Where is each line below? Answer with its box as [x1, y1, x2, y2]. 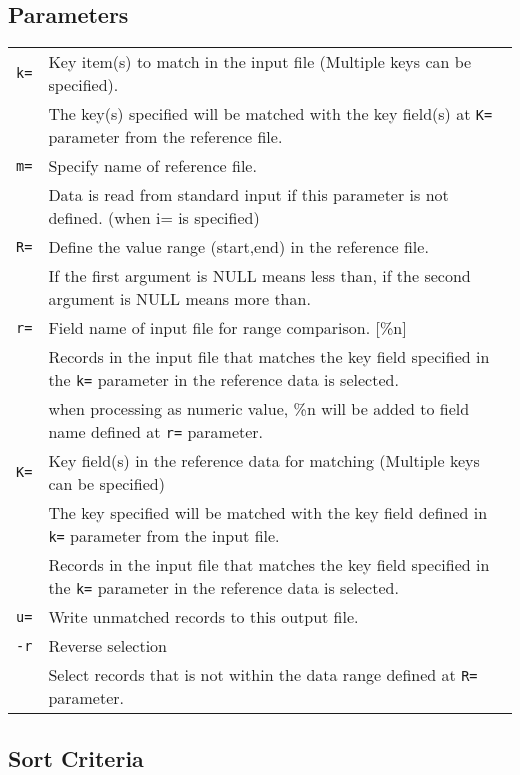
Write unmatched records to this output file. [48, 605, 359, 629]
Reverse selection [48, 634, 167, 658]
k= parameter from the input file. [48, 524, 280, 548]
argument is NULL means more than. [48, 287, 311, 311]
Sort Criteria [8, 742, 144, 773]
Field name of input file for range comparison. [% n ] [48, 316, 407, 340]
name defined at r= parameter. [48, 420, 264, 444]
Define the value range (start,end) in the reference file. [48, 235, 429, 259]
